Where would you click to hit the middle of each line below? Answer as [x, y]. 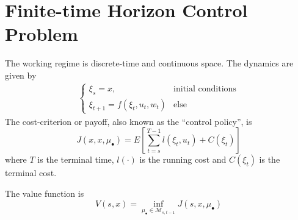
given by [21, 75]
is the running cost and [183, 159]
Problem [42, 34]
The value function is [45, 193]
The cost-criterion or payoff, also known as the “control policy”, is [129, 121]
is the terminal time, [76, 159]
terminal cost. [31, 173]
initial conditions [205, 89]
